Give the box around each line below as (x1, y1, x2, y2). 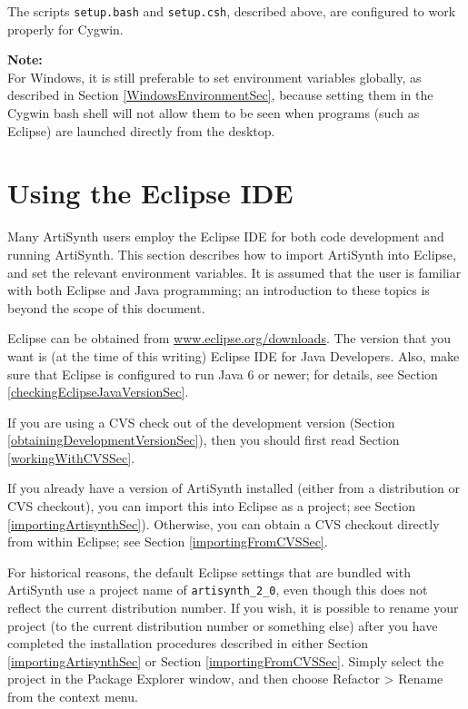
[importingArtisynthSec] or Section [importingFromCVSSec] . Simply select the (7, 651, 444, 670)
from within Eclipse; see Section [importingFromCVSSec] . (7, 532, 328, 551)
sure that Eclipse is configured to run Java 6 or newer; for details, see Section (7, 364, 438, 383)
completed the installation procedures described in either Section (7, 634, 369, 653)
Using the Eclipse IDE (7, 174, 294, 212)
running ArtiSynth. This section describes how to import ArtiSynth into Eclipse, (7, 244, 456, 263)
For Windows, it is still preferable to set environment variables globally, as (7, 67, 422, 86)
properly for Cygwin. (7, 19, 124, 38)
